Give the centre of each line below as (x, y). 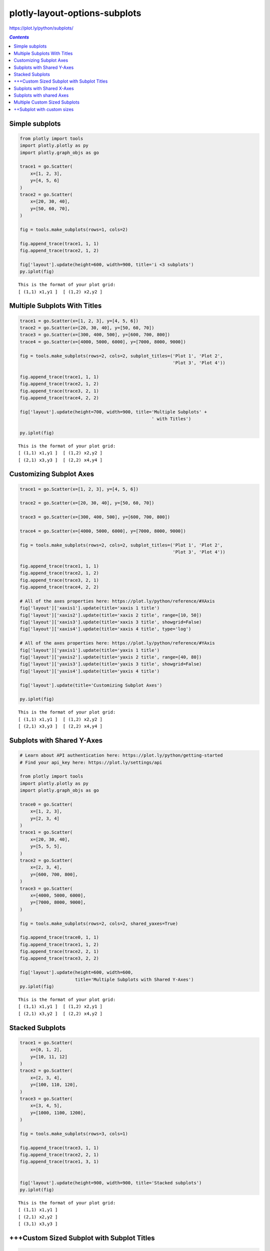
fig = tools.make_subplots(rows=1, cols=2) (74, 229)
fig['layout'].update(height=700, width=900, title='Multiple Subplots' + (113, 412)
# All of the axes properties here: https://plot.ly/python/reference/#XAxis (117, 601)
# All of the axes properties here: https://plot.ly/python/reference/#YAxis (117, 643)
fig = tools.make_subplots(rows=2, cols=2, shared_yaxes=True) (99, 923)
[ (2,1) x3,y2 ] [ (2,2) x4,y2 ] (60, 1014)
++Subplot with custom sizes (44, 109)
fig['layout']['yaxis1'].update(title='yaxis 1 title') (90, 650)
